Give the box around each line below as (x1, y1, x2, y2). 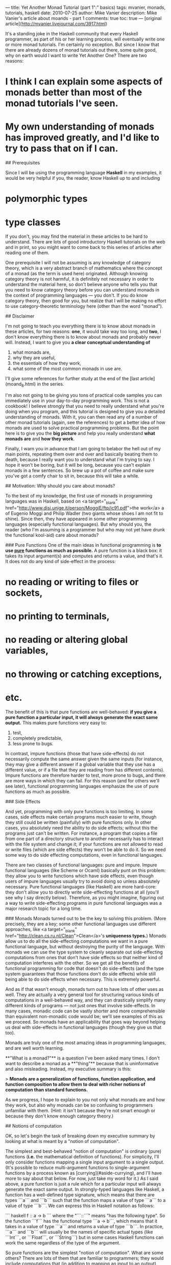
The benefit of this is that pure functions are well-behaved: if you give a (5, 709, 157, 715)
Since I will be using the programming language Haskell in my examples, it (5, 170, 162, 176)
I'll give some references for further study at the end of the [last (5, 376, 139, 382)
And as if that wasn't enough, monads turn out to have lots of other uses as (5, 986, 164, 992)
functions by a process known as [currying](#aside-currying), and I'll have (5, 1170, 162, 1176)
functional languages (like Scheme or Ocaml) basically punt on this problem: (5, 867, 166, 873)
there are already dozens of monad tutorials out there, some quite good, (5, 47, 157, 53)
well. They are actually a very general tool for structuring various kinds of (5, 991, 160, 998)
